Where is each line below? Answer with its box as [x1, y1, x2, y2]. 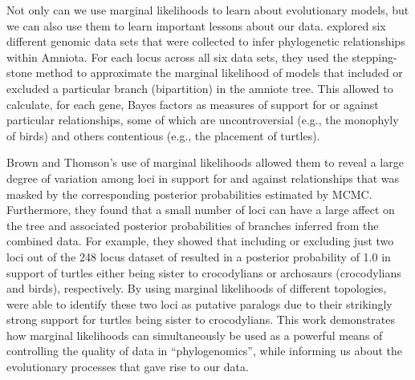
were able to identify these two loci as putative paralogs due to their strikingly [6, 295, 393, 312]
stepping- [352, 48, 397, 65]
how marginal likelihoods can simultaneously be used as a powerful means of [6, 326, 383, 343]
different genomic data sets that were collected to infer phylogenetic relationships [6, 33, 405, 50]
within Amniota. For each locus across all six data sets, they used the [6, 48, 348, 65]
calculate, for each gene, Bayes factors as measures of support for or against [6, 95, 379, 112]
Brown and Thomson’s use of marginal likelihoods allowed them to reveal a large [6, 154, 404, 171]
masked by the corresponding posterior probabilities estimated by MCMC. [6, 185, 372, 202]
